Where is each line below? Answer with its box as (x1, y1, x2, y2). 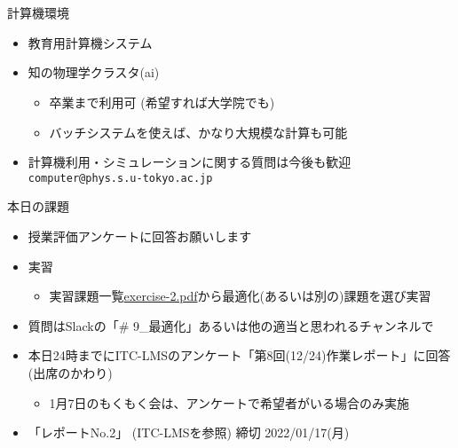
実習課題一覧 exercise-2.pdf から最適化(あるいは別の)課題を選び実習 (49, 287, 431, 305)
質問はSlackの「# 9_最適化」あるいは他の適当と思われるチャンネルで (28, 316, 434, 334)
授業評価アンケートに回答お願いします (28, 227, 252, 245)
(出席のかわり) (28, 363, 113, 381)
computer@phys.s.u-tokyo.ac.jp (28, 171, 213, 185)
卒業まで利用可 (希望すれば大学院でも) (49, 92, 275, 111)
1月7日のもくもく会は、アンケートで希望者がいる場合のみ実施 (49, 393, 410, 412)
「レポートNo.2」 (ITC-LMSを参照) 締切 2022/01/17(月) (28, 423, 350, 442)
